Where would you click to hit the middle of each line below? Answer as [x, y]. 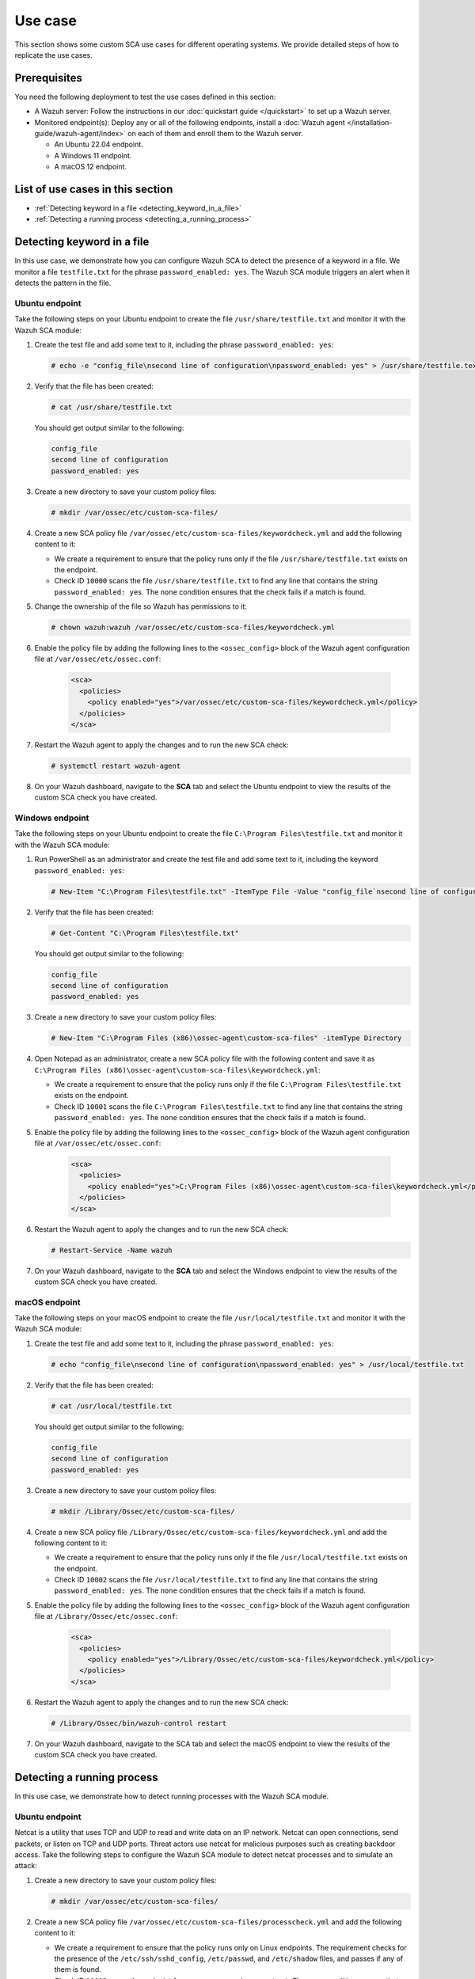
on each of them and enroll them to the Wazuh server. [216, 134]
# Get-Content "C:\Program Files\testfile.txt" [145, 933]
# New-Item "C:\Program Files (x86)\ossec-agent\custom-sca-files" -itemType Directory [226, 1038]
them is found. [78, 1970]
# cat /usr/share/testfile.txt [112, 407]
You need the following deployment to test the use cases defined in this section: [145, 97]
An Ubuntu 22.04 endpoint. [99, 144]
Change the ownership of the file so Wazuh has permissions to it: [141, 606]
